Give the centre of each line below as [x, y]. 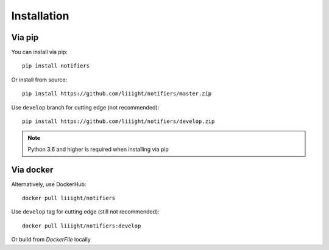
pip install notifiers [56, 66]
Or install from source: [39, 80]
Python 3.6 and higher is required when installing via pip [98, 149]
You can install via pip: [40, 52]
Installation [40, 16]
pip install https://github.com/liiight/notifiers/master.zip [117, 94]
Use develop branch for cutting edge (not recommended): [85, 107]
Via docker [32, 169]
